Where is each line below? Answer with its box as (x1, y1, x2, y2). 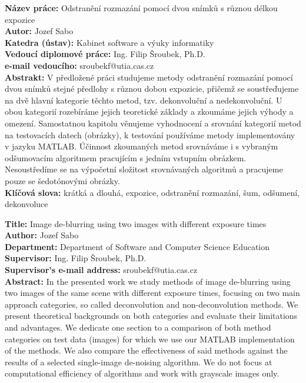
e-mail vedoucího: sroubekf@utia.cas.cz (5, 59, 154, 71)
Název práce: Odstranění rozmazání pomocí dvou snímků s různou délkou (5, 2, 278, 14)
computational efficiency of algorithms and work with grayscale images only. (5, 367, 280, 379)
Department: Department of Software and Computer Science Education (5, 240, 270, 252)
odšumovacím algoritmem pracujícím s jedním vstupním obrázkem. (5, 151, 247, 164)
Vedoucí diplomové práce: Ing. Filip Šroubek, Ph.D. (5, 48, 205, 60)
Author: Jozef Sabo (5, 229, 79, 241)
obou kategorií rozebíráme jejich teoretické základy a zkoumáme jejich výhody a (5, 105, 294, 118)
